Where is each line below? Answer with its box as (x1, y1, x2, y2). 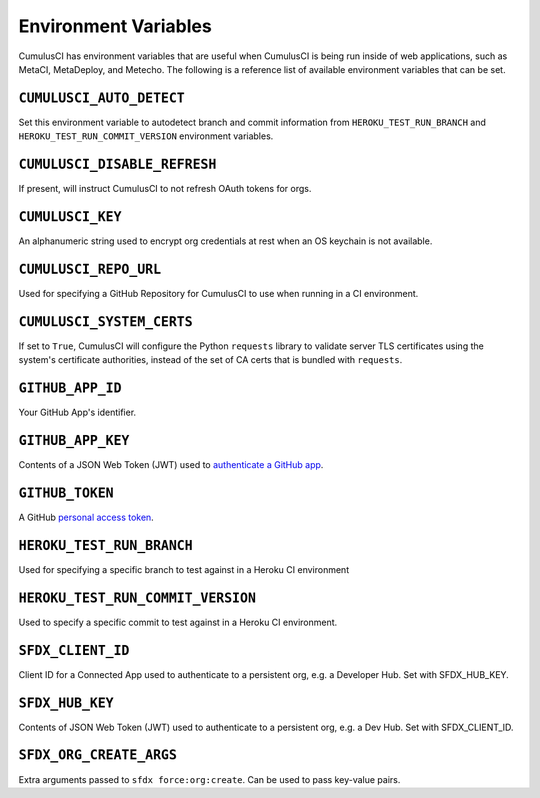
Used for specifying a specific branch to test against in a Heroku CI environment (18, 563, 350, 575)
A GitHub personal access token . (18, 511, 154, 523)
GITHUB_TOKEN (18, 485, 114, 501)
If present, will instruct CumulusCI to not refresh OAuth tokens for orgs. (18, 183, 312, 195)
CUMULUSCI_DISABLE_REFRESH (18, 156, 217, 173)
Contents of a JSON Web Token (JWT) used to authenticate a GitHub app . (18, 459, 324, 471)
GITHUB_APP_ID (18, 380, 122, 397)
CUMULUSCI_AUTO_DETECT (18, 90, 185, 106)
